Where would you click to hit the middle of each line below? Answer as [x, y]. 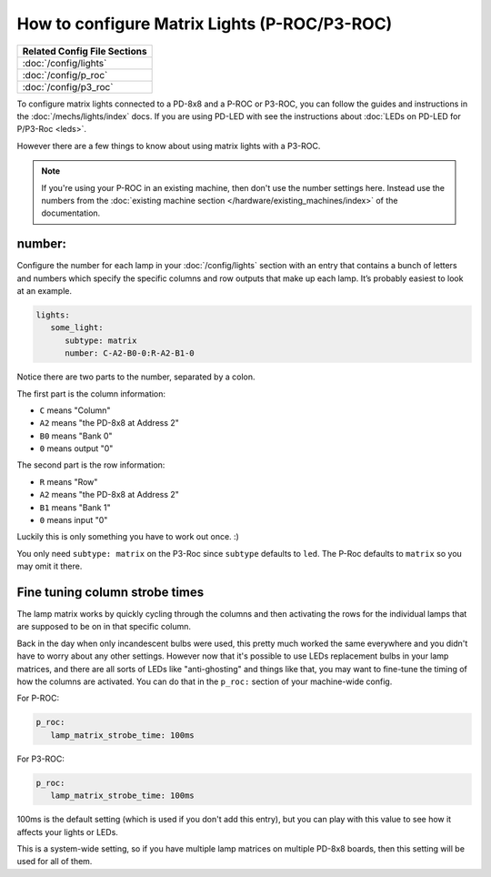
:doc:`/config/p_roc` [65, 75]
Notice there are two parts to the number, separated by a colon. [136, 377]
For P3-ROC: [41, 759]
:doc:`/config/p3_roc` [68, 86]
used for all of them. [55, 862]
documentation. [71, 213]
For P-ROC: [38, 698]
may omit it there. [50, 566]
